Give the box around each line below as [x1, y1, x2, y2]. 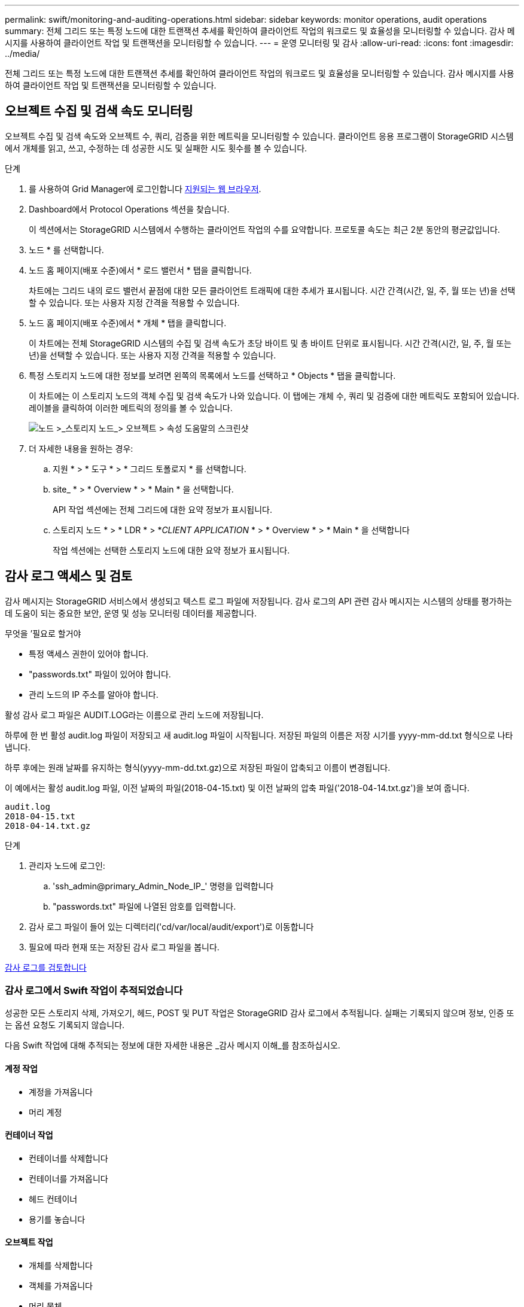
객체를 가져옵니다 [29, 1281, 93, 1291]
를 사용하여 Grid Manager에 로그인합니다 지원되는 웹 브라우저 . [29, 183, 261, 194]
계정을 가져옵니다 [29, 1086, 93, 1097]
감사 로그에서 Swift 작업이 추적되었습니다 [5, 984, 183, 997]
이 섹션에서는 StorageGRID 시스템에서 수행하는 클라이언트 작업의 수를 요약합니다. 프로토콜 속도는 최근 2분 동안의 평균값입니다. [29, 224, 500, 235]
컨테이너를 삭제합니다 [29, 1153, 108, 1163]
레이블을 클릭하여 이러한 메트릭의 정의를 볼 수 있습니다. [29, 402, 233, 413]
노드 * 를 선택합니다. [29, 244, 104, 255]
